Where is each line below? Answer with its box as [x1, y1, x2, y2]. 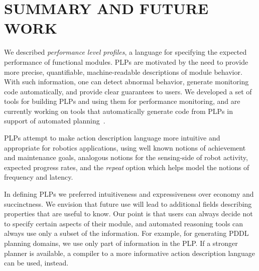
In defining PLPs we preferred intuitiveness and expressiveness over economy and [4, 189, 254, 199]
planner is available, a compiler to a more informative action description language [4, 247, 255, 258]
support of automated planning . [4, 115, 105, 126]
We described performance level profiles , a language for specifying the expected [4, 47, 247, 57]
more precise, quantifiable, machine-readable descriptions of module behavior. [4, 66, 242, 77]
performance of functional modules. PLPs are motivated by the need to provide [4, 56, 248, 67]
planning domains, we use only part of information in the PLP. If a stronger [4, 238, 238, 248]
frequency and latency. [4, 172, 73, 182]
